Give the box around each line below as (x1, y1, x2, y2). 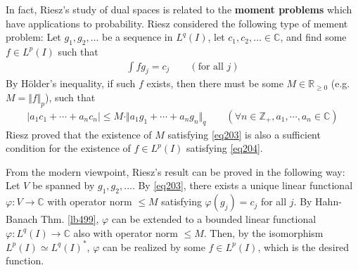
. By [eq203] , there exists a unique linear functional (132, 178, 353, 193)
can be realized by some (102, 239, 205, 254)
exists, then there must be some (146, 76, 283, 91)
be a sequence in (102, 30, 173, 44)
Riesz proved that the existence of (6, 127, 152, 141)
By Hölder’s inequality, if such (6, 76, 136, 91)
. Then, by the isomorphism (203, 225, 324, 240)
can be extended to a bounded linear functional (111, 212, 317, 226)
